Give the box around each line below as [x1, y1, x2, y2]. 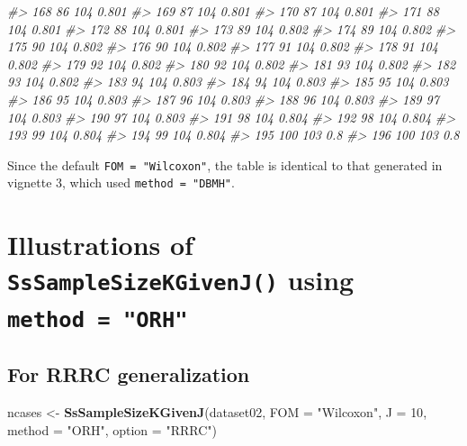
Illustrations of [7, 226, 193, 263]
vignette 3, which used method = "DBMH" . [7, 173, 235, 192]
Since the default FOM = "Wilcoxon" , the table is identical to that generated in [7, 155, 443, 174]
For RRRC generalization [7, 360, 250, 388]
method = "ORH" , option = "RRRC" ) [7, 420, 217, 439]
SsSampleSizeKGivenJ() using [7, 261, 355, 298]
